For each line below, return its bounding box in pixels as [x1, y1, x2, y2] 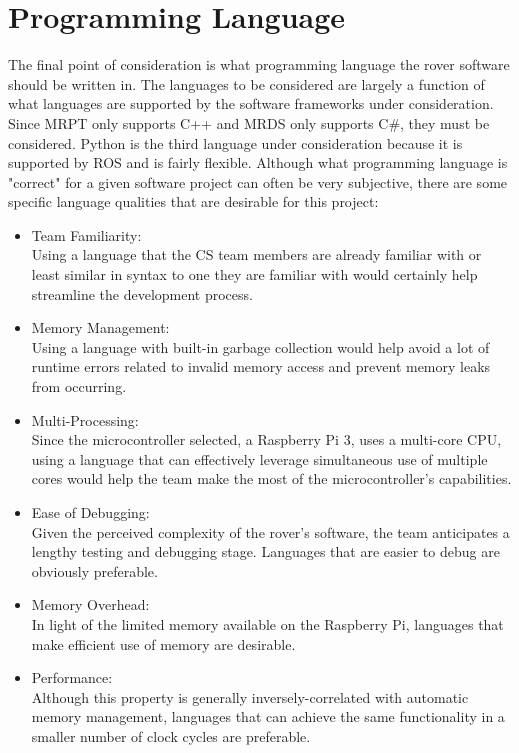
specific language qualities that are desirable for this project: [8, 191, 379, 212]
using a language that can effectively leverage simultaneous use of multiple [31, 448, 488, 469]
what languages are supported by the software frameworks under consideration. [8, 93, 494, 114]
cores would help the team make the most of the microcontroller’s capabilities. [31, 468, 512, 489]
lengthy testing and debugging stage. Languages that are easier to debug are [31, 541, 500, 562]
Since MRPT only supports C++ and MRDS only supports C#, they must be [8, 112, 490, 133]
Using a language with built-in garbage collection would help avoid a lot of [31, 336, 490, 357]
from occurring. [31, 376, 127, 397]
